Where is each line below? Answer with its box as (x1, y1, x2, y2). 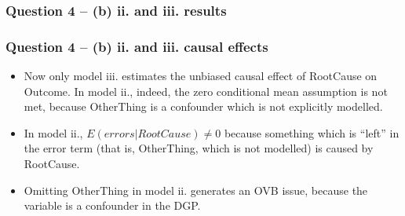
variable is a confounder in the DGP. (24, 197, 201, 214)
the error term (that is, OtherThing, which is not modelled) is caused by (24, 140, 374, 156)
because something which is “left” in (224, 124, 400, 141)
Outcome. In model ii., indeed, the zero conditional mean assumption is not (24, 82, 388, 99)
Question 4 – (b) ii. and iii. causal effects (5, 36, 268, 56)
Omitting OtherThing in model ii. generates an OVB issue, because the (24, 181, 368, 198)
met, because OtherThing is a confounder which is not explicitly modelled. (24, 98, 383, 115)
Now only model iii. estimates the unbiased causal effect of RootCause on (24, 68, 378, 84)
